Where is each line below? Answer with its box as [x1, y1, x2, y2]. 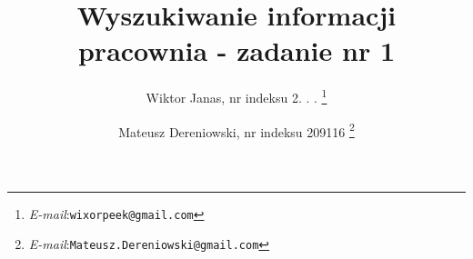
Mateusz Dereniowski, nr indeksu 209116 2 [118, 119, 355, 141]
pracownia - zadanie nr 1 [77, 32, 396, 69]
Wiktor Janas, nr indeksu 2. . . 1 [146, 85, 327, 106]
